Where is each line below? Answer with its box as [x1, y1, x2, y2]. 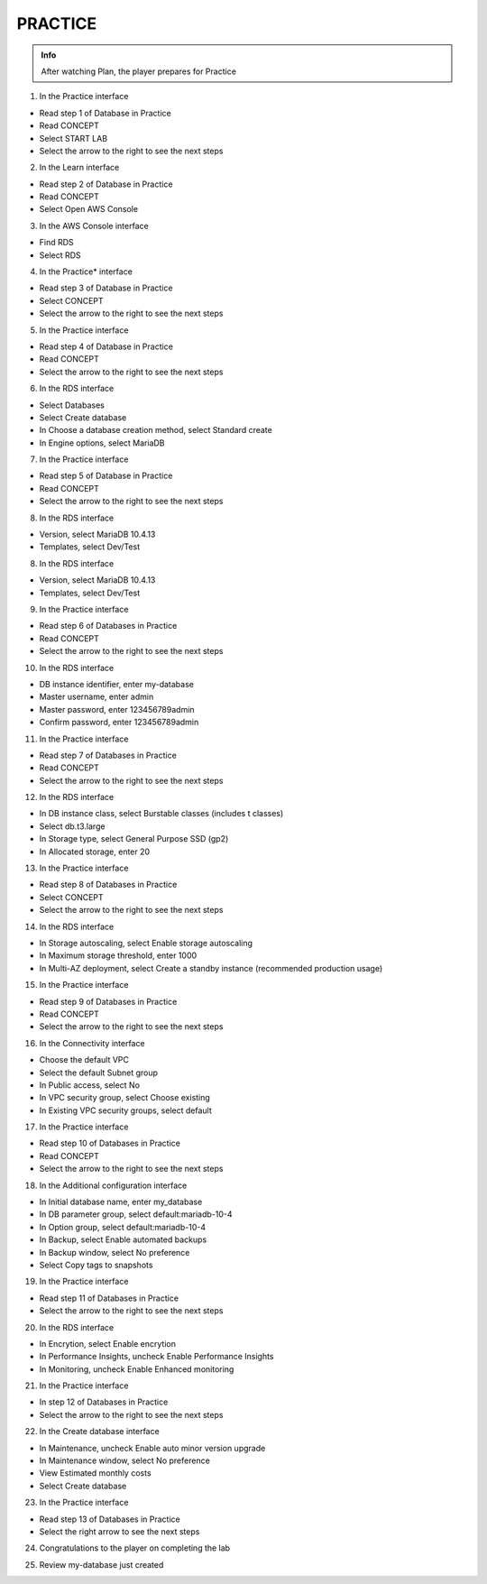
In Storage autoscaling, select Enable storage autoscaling [39, 937, 253, 948]
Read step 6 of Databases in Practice [39, 621, 178, 631]
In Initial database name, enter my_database [39, 1196, 203, 1208]
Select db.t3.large [39, 821, 106, 832]
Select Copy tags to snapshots [39, 1259, 153, 1270]
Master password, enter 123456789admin [39, 704, 195, 714]
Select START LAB [39, 133, 108, 143]
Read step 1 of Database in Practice [39, 107, 171, 118]
